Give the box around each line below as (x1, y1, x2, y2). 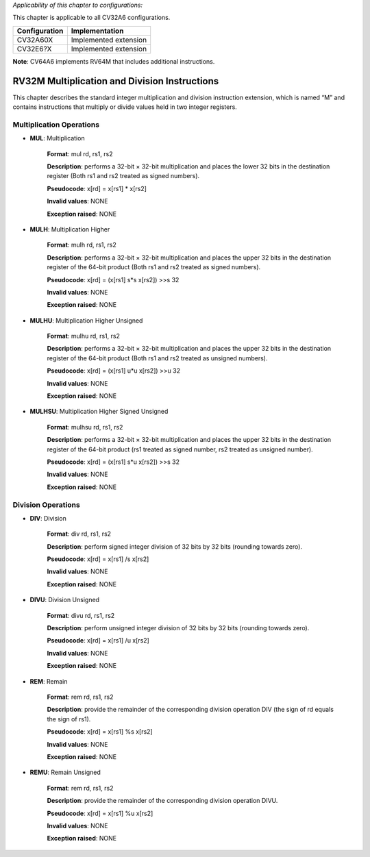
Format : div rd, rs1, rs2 (47, 530, 112, 538)
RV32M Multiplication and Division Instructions (12, 75, 219, 87)
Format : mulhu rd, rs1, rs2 (47, 332, 120, 340)
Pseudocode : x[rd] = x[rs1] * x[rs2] (47, 184, 147, 192)
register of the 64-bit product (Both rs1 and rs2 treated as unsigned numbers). (47, 353, 268, 362)
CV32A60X (16, 35, 53, 45)
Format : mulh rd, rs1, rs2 (47, 240, 116, 249)
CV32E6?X (16, 44, 52, 53)
